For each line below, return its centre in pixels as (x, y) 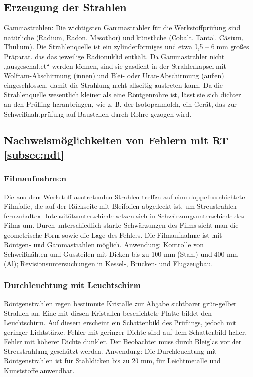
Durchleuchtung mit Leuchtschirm (73, 285)
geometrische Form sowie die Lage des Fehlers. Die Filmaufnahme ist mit (113, 234)
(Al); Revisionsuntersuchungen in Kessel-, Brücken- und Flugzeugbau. (108, 263)
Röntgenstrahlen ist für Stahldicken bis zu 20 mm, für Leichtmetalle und (112, 361)
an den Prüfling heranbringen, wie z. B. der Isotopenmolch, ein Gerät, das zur (121, 104)
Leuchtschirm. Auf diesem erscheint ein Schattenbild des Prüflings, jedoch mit (120, 322)
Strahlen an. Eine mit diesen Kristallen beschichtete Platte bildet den (108, 313)
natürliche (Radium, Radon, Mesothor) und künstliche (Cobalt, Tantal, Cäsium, (124, 37)
